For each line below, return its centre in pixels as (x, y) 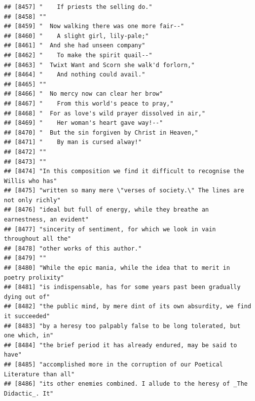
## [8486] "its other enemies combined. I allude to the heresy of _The (126, 384)
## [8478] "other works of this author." (73, 248)
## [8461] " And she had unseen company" (75, 46)
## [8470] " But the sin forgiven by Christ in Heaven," (101, 132)
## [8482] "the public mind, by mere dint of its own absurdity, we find (128, 307)
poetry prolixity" (34, 277)
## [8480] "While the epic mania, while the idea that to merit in (117, 268)
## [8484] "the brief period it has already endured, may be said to (121, 345)
